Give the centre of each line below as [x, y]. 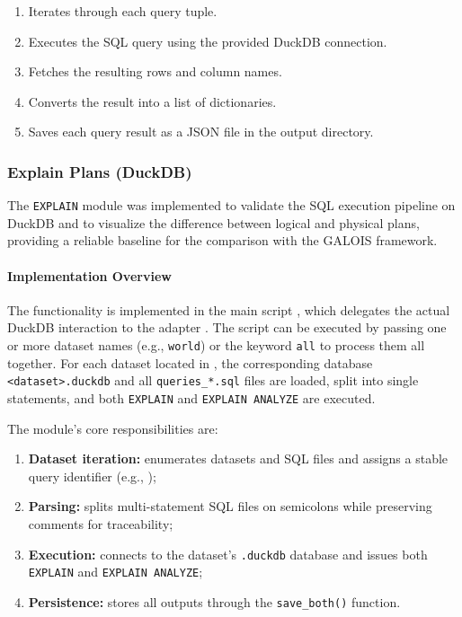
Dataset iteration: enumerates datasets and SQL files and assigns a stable [238, 458]
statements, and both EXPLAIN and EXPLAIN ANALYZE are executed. [191, 397]
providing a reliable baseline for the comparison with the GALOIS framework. [222, 240]
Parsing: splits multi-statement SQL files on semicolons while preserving [230, 506]
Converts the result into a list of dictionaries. [152, 101]
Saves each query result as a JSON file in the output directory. [201, 132]
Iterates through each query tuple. [123, 11]
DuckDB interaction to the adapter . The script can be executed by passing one [227, 327]
